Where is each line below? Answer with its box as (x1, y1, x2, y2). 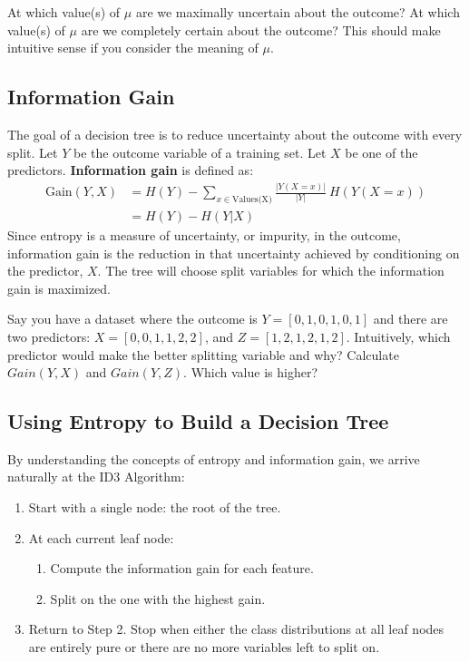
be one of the (345, 142, 418, 161)
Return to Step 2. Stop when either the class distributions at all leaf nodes (28, 619, 445, 638)
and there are (373, 309, 448, 328)
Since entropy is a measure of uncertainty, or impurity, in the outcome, (7, 225, 401, 244)
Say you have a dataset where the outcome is (7, 309, 258, 328)
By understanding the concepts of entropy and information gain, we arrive (7, 449, 420, 468)
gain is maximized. (7, 278, 112, 297)
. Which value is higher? (183, 363, 318, 382)
